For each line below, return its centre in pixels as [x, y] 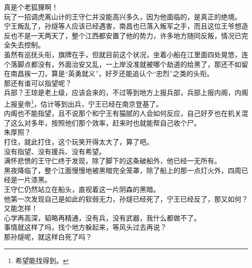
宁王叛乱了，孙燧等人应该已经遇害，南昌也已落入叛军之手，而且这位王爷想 [123, 26]
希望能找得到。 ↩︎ [42, 260]
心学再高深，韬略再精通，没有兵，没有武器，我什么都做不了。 [102, 217]
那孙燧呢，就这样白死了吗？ [48, 236]
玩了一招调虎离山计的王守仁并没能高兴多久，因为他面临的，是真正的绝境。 [123, 16]
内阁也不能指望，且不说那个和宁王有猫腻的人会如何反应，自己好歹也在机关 [123, 113]
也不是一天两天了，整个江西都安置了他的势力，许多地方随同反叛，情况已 [126, 35]
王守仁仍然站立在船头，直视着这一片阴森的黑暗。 [82, 189]
